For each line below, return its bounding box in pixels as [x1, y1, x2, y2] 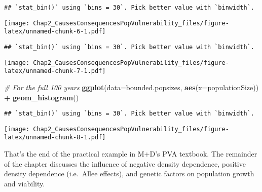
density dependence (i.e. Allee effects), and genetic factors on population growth [4, 168, 254, 179]
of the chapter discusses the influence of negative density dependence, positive [4, 158, 246, 169]
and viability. [4, 178, 45, 188]
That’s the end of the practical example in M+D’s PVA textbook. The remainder [4, 148, 257, 159]
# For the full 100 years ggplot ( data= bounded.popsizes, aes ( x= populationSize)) [4, 82, 259, 92]
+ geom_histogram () [4, 92, 79, 102]
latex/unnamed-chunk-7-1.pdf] [4, 67, 106, 75]
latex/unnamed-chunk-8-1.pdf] [4, 134, 106, 141]
